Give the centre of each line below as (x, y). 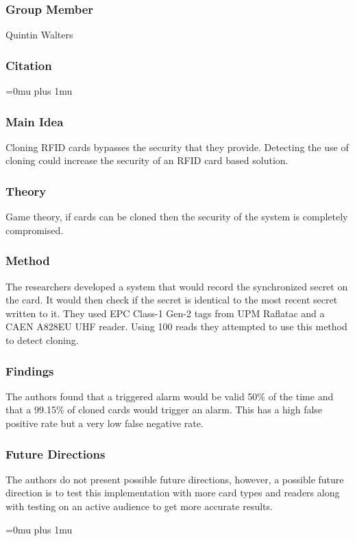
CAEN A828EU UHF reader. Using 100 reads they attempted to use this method (176, 326)
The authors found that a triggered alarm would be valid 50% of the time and (170, 396)
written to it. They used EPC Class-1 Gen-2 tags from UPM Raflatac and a (165, 313)
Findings (30, 370)
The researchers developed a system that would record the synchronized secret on (177, 286)
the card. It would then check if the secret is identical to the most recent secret (172, 300)
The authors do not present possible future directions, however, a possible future (175, 479)
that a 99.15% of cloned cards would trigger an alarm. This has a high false (164, 410)
